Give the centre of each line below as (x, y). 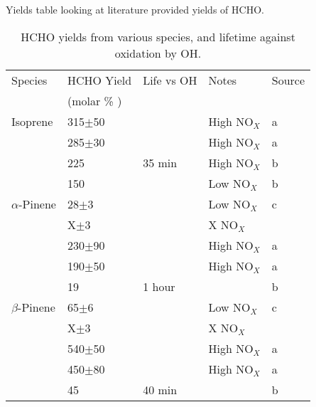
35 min (160, 162)
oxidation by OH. (158, 53)
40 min (160, 389)
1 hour (159, 286)
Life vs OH (170, 80)
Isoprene (32, 121)
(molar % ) (94, 100)
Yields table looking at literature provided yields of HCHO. (135, 9)
